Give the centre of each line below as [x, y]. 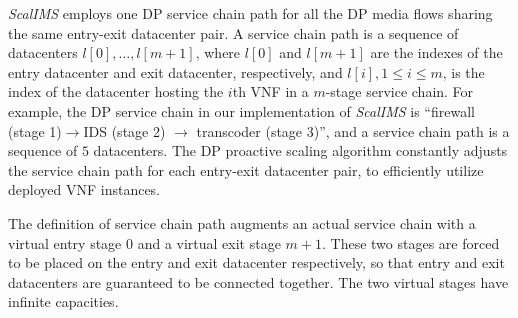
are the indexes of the [436, 52]
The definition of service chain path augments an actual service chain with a [242, 222]
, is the [463, 71]
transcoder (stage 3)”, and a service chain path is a [353, 130]
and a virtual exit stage [209, 242]
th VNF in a [270, 91]
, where [218, 52]
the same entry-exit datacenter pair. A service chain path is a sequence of [233, 32]
